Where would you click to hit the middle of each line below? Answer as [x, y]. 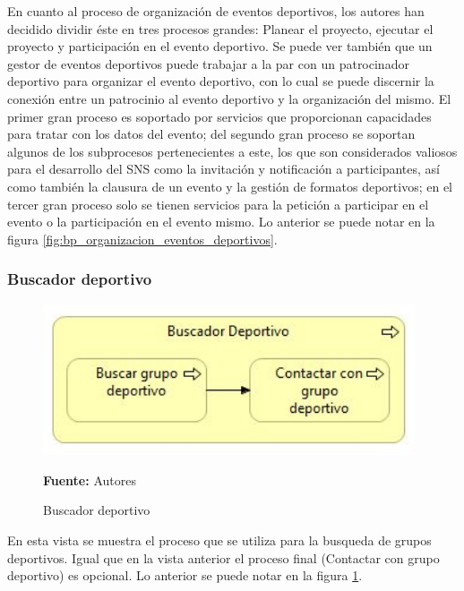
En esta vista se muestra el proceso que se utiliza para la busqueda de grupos [219, 540]
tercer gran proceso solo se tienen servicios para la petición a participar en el [218, 204]
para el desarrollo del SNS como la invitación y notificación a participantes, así [224, 169]
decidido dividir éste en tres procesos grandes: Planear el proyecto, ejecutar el [220, 28]
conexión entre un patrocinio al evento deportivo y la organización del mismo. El [229, 98]
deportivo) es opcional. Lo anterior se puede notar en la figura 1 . [185, 575]
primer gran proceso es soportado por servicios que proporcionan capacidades [219, 116]
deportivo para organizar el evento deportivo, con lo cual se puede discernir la [221, 81]
